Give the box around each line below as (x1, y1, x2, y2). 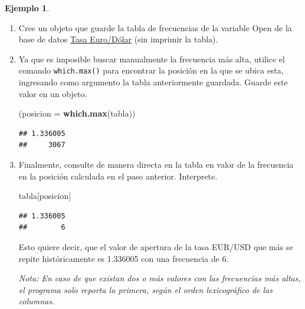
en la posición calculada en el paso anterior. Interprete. (18, 170, 218, 182)
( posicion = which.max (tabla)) (18, 107, 136, 119)
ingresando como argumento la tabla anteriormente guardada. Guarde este (18, 76, 288, 88)
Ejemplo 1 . (5, 2, 50, 14)
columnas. (18, 295, 55, 307)
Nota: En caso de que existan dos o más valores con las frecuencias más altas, (18, 272, 301, 284)
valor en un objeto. (18, 87, 87, 99)
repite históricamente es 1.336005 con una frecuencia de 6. (18, 252, 229, 264)
